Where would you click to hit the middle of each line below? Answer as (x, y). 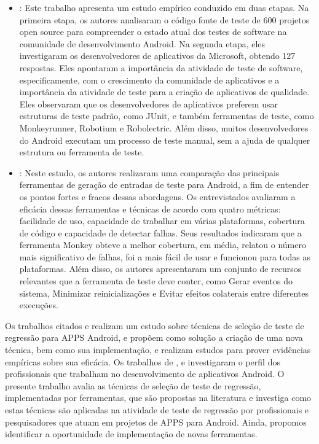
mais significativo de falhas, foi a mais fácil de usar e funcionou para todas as (165, 256)
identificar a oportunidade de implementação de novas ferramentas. (131, 434)
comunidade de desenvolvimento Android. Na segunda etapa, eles (142, 43)
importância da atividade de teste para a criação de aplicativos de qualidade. (164, 92)
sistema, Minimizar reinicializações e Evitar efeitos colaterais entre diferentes (164, 293)
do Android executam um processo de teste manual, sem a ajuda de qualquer (165, 140)
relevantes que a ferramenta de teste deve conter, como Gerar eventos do (156, 281)
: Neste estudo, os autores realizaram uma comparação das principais (149, 172)
